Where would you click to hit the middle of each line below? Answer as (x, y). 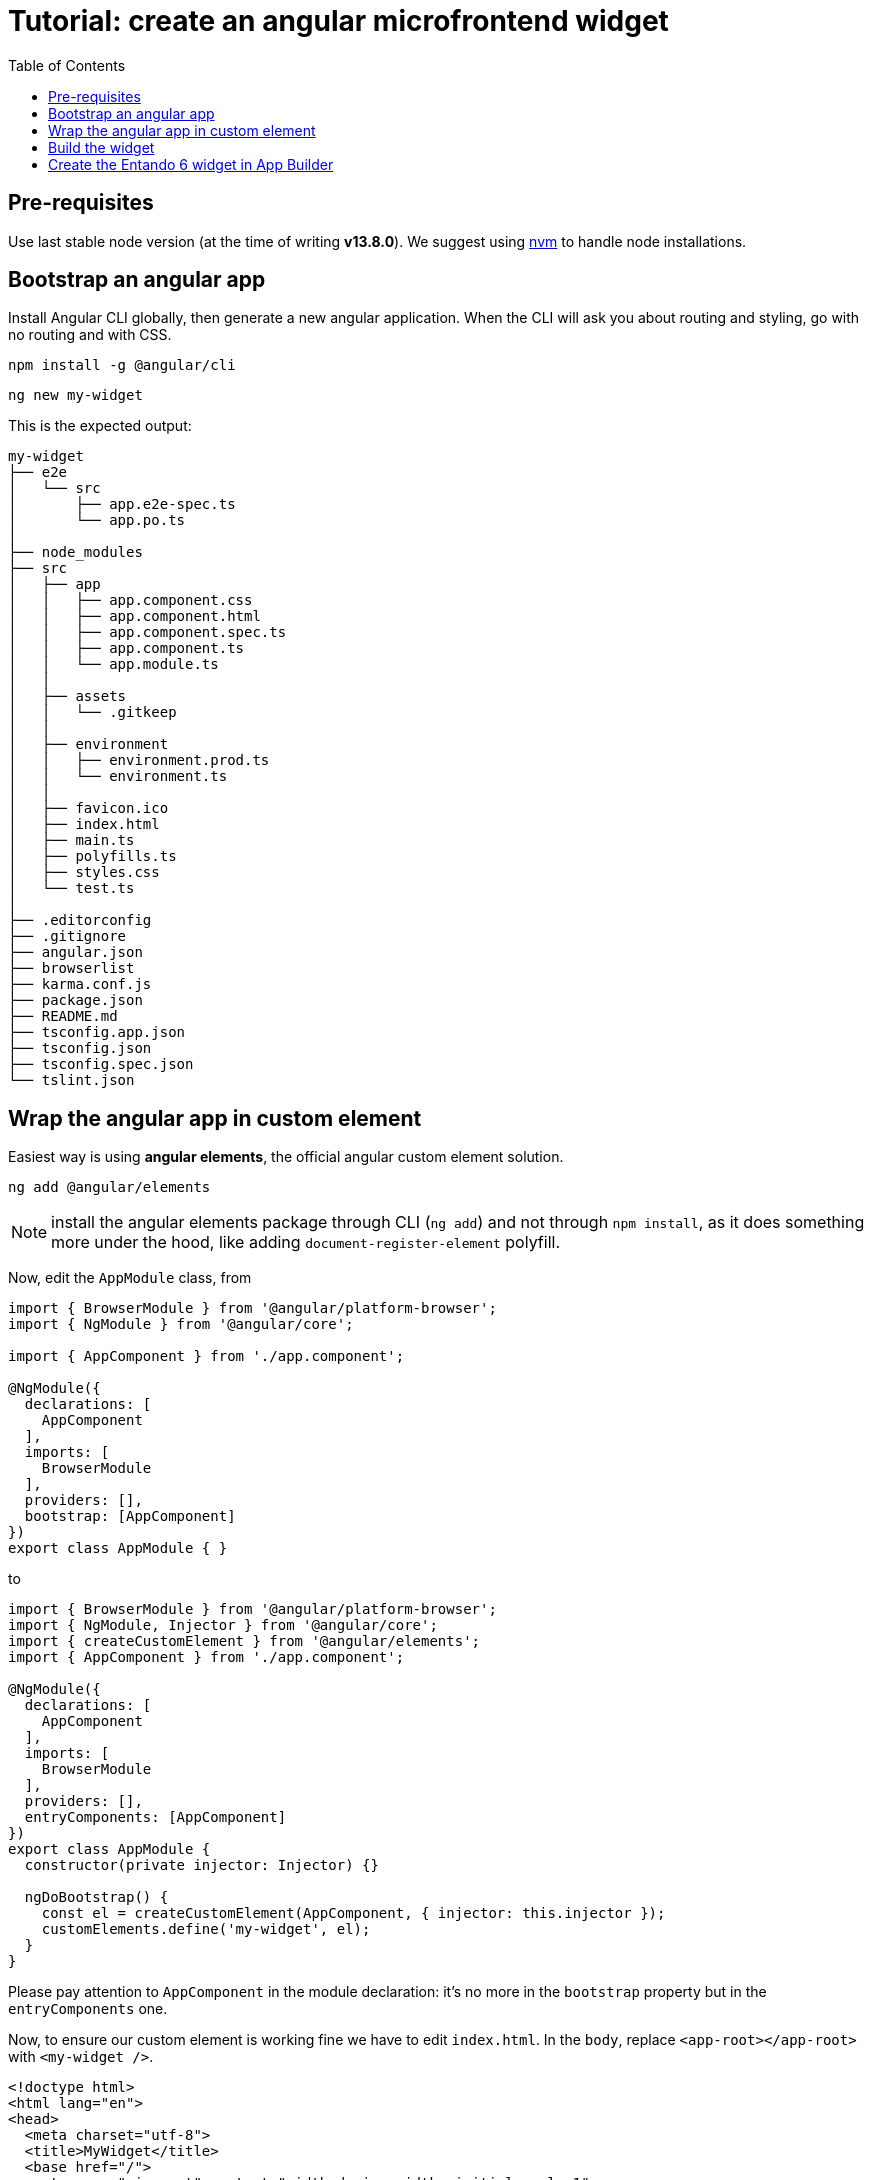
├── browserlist (71, 968)
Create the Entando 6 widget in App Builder (191, 164)
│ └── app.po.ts (97, 520)
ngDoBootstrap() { (96, 1897)
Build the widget (101, 147)
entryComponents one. (88, 2009)
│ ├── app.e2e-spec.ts (122, 504)
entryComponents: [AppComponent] (155, 1817)
